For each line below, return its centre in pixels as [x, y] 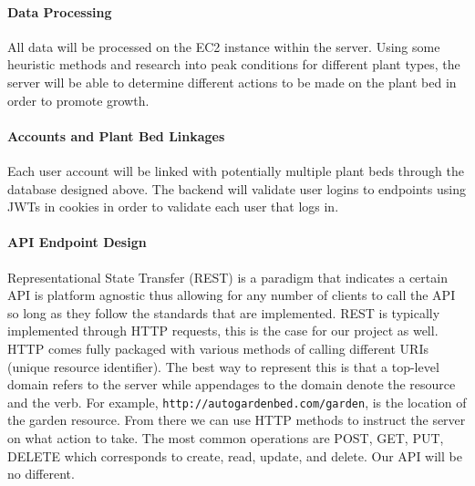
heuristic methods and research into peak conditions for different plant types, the [234, 64]
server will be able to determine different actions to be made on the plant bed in [232, 82]
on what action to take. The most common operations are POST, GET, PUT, [226, 437]
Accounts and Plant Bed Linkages [116, 135]
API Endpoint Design [77, 242]
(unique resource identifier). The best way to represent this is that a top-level [223, 366]
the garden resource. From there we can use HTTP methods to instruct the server [237, 420]
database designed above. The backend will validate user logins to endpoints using [237, 188]
